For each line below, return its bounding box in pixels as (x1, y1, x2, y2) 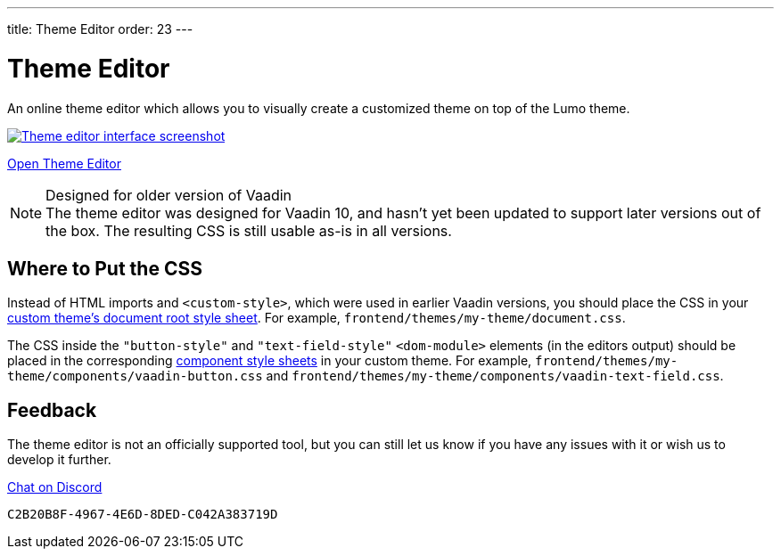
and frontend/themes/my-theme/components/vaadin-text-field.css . (266, 368, 724, 384)
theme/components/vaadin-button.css (7, 369, 263, 384)
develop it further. (7, 452, 111, 468)
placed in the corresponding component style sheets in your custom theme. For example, (7, 353, 532, 369)
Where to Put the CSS (7, 257, 202, 280)
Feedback (7, 398, 97, 421)
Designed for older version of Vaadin (45, 185, 292, 204)
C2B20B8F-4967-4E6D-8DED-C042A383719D (7, 507, 278, 522)
